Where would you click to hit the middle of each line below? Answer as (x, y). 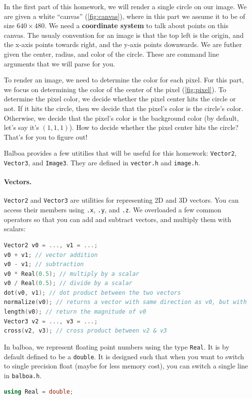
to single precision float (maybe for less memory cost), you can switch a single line (126, 366)
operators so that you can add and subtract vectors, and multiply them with (118, 219)
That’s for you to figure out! (46, 136)
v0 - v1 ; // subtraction (44, 264)
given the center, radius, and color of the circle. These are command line (111, 54)
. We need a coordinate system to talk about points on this (137, 25)
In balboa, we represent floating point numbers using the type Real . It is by (117, 346)
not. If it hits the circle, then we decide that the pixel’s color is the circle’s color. (124, 108)
